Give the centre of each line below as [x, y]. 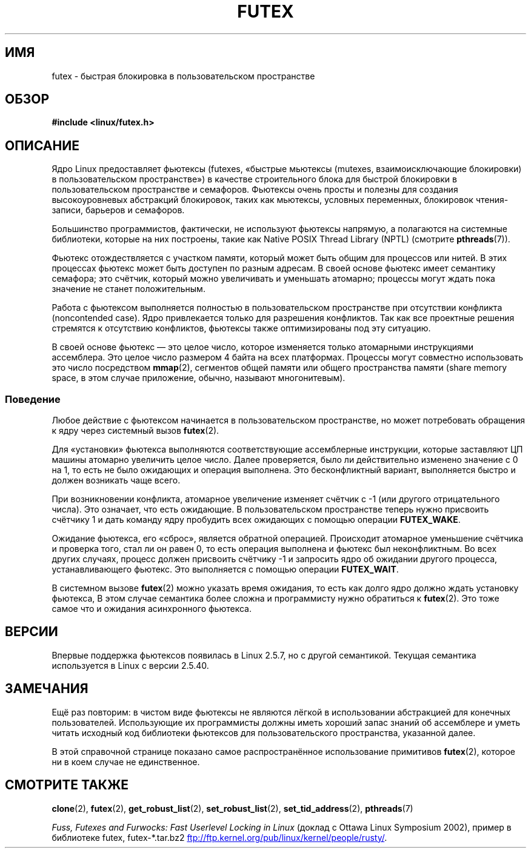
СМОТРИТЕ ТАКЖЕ [67, 785]
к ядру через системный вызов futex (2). [135, 431]
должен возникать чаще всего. [116, 480]
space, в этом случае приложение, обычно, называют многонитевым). [199, 378]
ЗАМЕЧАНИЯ [47, 689]
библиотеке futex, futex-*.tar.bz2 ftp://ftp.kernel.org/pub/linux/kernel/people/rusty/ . [219, 837]
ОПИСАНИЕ [42, 145]
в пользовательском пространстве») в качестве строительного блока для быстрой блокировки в [254, 179]
